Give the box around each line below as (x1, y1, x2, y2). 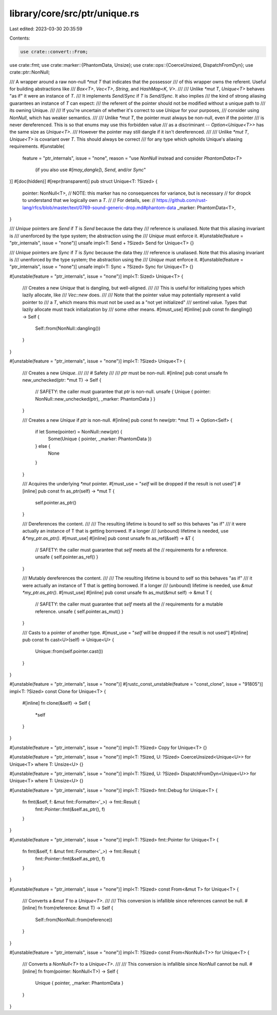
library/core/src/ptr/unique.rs (9, 8, 140, 19)
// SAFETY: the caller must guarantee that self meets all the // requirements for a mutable (35, 601, 223, 607)
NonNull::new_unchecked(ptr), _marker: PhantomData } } (35, 396, 156, 402)
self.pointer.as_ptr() (35, 500, 76, 506)
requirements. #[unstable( (9, 143, 65, 149)
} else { (35, 443, 51, 449)
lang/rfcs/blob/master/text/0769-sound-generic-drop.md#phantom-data (22, 204, 176, 211)
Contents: (9, 35, 30, 41)
